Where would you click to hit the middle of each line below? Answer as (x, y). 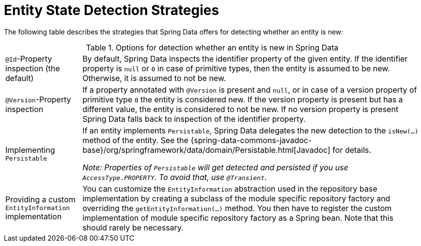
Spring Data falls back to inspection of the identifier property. (194, 119)
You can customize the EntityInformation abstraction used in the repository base (230, 189)
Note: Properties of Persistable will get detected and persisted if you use (215, 167)
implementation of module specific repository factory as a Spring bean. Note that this (238, 218)
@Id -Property (29, 58)
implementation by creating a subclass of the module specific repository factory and (236, 198)
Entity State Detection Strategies (112, 10)
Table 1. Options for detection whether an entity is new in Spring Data (212, 47)
